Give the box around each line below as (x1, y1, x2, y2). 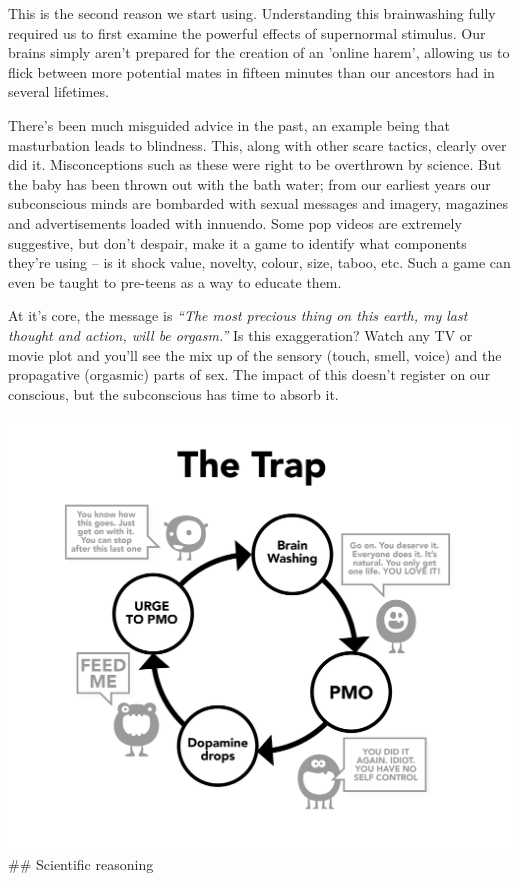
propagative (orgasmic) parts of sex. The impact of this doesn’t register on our (8, 364, 491, 385)
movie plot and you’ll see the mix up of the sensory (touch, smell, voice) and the (8, 344, 502, 365)
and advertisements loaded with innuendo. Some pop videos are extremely (8, 212, 462, 233)
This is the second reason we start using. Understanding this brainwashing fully (8, 3, 496, 23)
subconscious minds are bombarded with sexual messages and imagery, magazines (8, 193, 509, 214)
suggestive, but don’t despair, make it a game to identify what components (8, 232, 467, 253)
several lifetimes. (8, 81, 109, 102)
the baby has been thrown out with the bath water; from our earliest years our (8, 173, 491, 194)
